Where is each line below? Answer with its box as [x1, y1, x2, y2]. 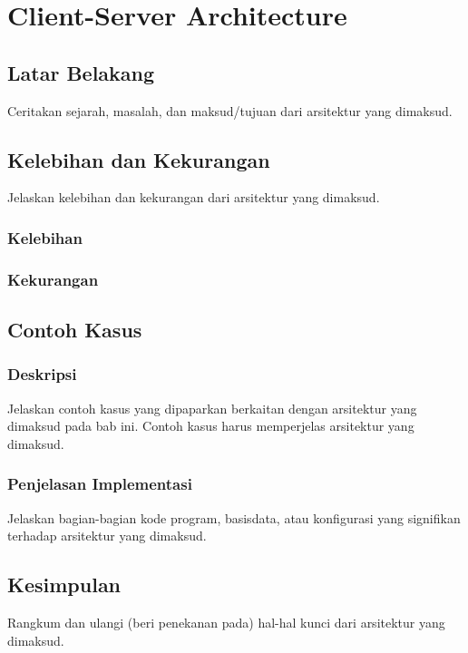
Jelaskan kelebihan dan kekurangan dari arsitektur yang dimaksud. [7, 188, 380, 207]
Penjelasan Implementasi [7, 473, 192, 495]
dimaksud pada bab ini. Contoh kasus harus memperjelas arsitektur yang [7, 416, 414, 435]
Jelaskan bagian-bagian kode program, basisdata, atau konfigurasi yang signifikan [7, 508, 461, 527]
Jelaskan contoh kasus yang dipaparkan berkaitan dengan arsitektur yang [7, 398, 417, 417]
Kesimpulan [7, 570, 122, 599]
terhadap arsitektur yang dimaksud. [7, 526, 207, 545]
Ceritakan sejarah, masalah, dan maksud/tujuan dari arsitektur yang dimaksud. [7, 101, 453, 120]
